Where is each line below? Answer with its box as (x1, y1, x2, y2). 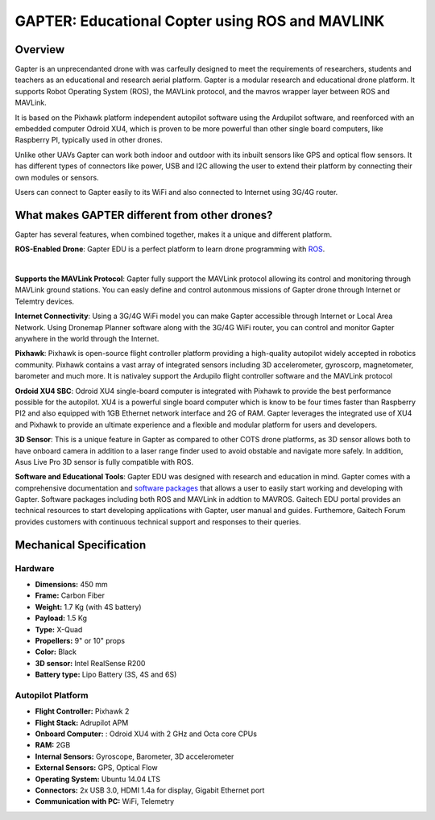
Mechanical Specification (14, 538, 147, 552)
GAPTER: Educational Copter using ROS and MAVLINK (14, 12, 385, 30)
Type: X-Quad (35, 624, 83, 634)
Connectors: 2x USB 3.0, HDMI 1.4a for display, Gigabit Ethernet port (35, 785, 265, 795)
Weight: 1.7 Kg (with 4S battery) (35, 602, 142, 611)
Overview (14, 43, 65, 56)
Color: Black (35, 647, 77, 656)
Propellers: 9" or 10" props (35, 636, 125, 645)
